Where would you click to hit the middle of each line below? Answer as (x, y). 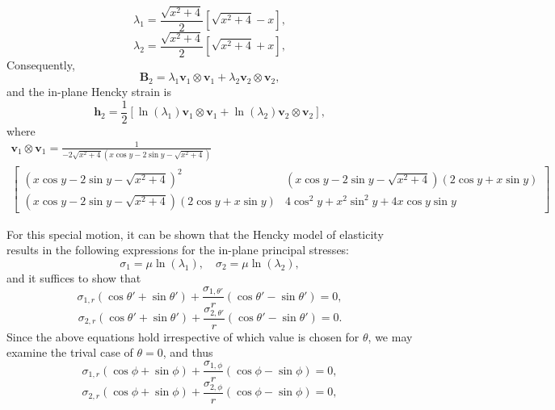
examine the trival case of (70, 352)
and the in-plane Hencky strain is (89, 92)
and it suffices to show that (74, 278)
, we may (390, 336)
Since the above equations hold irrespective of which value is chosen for (183, 336)
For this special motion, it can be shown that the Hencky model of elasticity (195, 234)
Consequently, (41, 64)
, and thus (188, 352)
